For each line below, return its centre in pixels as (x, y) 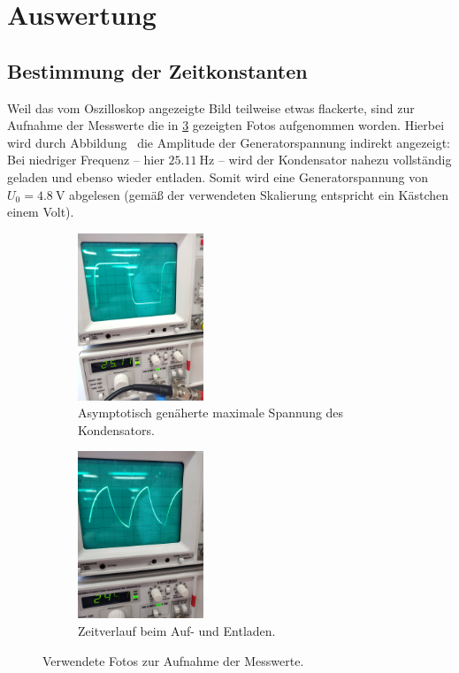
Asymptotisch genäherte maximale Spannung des (211, 413)
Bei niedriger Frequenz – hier (86, 160)
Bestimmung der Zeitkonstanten (157, 70)
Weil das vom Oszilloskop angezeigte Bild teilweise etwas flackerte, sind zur (211, 107)
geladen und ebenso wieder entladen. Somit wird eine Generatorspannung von (218, 176)
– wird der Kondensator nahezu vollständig (335, 160)
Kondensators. (116, 429)
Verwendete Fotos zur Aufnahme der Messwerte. (173, 660)
